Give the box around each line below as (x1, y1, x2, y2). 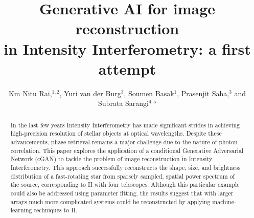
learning (10, 206, 32, 214)
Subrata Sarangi (98, 98, 149, 108)
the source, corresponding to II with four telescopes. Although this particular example (10, 180, 240, 189)
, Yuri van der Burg (59, 88, 121, 98)
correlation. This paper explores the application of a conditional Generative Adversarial (10, 146, 244, 155)
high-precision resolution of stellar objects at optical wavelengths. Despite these (10, 129, 222, 138)
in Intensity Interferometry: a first (4, 38, 251, 59)
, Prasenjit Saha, (177, 88, 229, 98)
